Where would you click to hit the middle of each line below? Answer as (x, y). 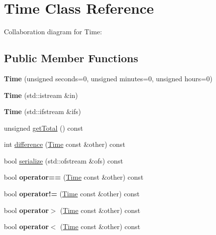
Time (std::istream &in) (41, 95)
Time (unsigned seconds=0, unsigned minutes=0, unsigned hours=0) (108, 78)
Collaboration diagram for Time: (53, 32)
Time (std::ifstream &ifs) (43, 111)
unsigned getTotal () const (44, 128)
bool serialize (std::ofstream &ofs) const (64, 160)
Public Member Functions (71, 58)
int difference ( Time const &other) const (65, 144)
